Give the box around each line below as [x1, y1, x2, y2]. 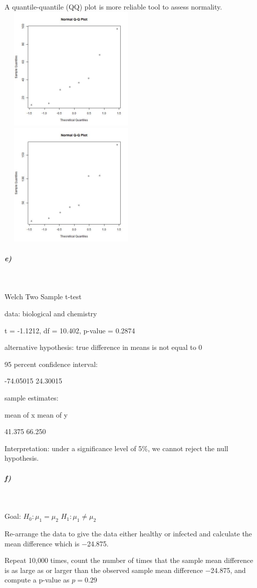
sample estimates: [5, 393, 59, 403]
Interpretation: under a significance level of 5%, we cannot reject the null [5, 443, 228, 453]
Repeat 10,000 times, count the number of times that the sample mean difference [5, 555, 253, 565]
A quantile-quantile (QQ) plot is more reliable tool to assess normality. [5, 2, 222, 12]
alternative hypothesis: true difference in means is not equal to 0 [5, 342, 202, 352]
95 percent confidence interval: [5, 358, 98, 369]
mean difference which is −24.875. [5, 538, 109, 548]
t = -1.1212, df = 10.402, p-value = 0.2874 [5, 325, 135, 335]
